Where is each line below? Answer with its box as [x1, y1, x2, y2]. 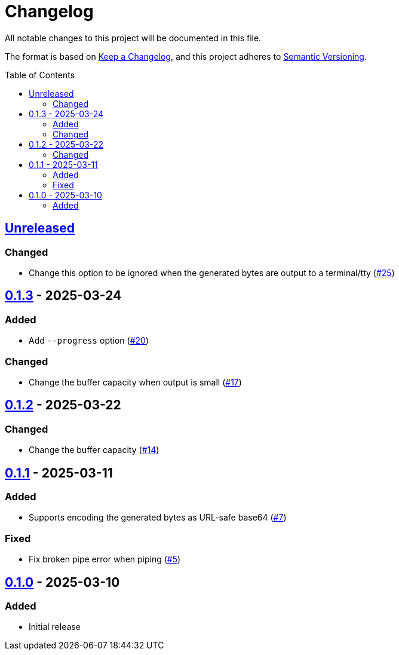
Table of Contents [5, 69, 75, 80]
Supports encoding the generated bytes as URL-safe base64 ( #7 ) [29, 512, 287, 523]
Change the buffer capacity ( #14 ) [29, 445, 159, 455]
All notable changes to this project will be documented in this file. [5, 32, 262, 43]
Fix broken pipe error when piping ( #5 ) [29, 554, 181, 565]
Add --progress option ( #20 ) [29, 335, 149, 346]
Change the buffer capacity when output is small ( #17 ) [29, 377, 242, 387]
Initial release [29, 622, 81, 632]
